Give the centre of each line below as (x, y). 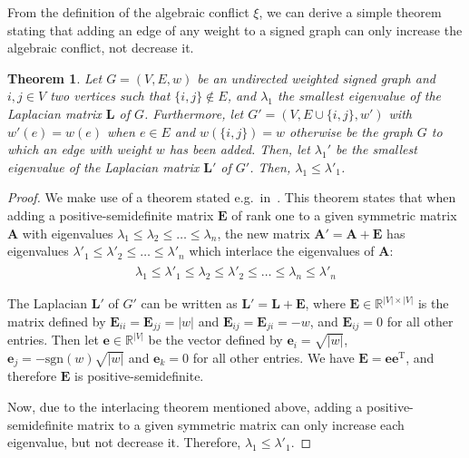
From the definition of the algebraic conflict (128, 12)
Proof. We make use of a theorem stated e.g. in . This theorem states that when (232, 197)
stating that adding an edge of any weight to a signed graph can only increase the (235, 29)
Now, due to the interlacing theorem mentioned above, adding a (185, 406)
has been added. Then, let (239, 149)
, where (325, 303)
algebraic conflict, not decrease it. (101, 48)
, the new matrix (264, 233)
